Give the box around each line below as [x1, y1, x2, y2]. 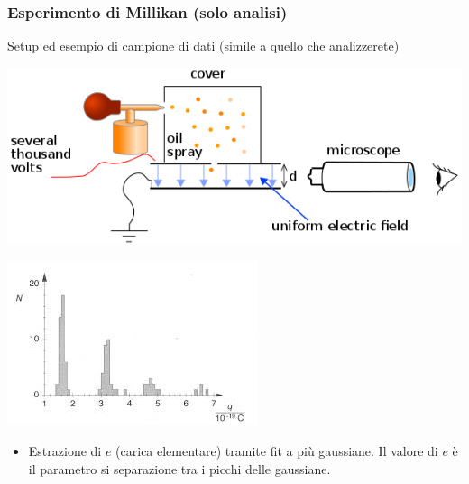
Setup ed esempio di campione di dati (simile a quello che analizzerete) [7, 36, 400, 55]
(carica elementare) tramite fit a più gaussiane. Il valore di [115, 442, 438, 460]
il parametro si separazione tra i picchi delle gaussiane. [28, 459, 331, 478]
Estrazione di [28, 442, 102, 460]
